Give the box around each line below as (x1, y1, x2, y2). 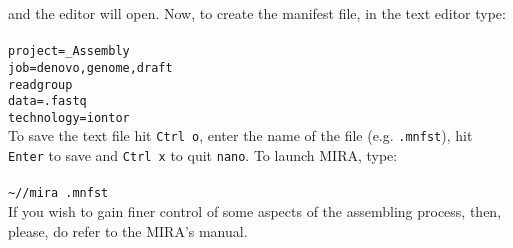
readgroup (8, 77, 73, 92)
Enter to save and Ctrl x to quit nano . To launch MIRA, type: (8, 145, 398, 166)
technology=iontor (8, 110, 130, 125)
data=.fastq (8, 94, 87, 109)
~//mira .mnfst (8, 186, 109, 201)
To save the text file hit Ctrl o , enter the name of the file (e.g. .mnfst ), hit (8, 125, 473, 146)
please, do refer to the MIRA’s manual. (8, 220, 248, 241)
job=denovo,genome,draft (8, 60, 173, 75)
